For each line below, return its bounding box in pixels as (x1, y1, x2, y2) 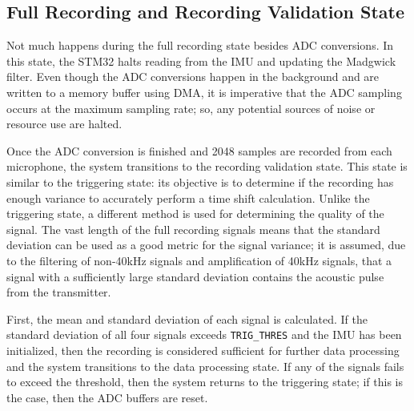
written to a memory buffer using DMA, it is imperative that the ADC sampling (6, 83, 402, 100)
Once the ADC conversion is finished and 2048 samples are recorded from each (6, 142, 392, 159)
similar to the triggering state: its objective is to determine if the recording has (6, 173, 394, 190)
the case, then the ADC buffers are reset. (6, 389, 208, 405)
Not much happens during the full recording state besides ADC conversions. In (6, 37, 394, 54)
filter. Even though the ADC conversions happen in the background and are (6, 68, 380, 85)
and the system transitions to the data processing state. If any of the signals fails (6, 357, 404, 374)
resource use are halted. (6, 115, 123, 132)
